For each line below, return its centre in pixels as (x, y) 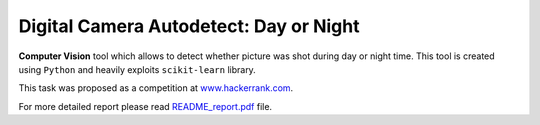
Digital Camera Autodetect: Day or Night (189, 26)
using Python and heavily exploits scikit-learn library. (137, 69)
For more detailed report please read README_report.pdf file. (145, 106)
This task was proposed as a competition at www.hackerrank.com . (156, 88)
